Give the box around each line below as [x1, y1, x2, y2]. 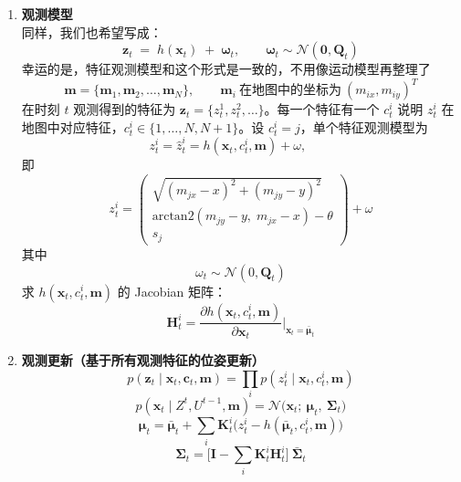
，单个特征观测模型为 [299, 117, 428, 136]
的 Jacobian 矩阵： [117, 281, 226, 300]
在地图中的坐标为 [238, 84, 341, 98]
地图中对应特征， [21, 117, 124, 136]
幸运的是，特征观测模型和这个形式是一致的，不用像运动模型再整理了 [21, 59, 431, 79]
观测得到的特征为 [73, 100, 176, 119]
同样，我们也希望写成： [21, 22, 162, 41]
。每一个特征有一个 [264, 100, 380, 119]
